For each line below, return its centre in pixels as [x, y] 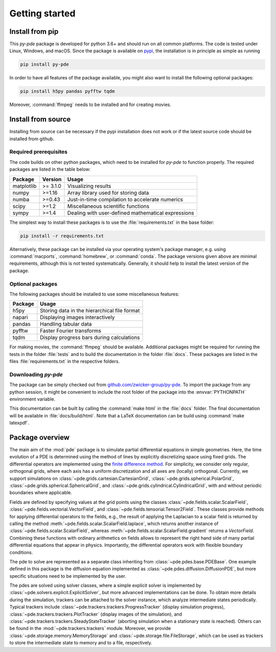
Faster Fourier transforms [71, 331]
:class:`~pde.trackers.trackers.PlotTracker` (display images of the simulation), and [96, 614]
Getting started [42, 13]
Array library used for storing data [108, 193]
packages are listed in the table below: [50, 170]
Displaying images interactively [77, 318]
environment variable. [32, 399]
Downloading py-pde [36, 374]
